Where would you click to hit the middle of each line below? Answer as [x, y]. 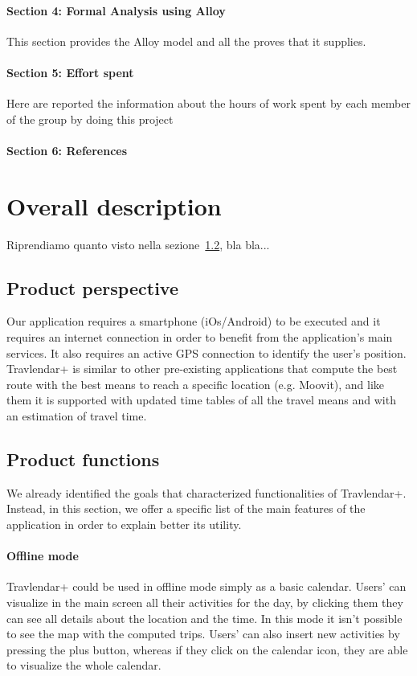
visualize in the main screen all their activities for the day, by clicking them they [205, 602]
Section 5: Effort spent [70, 72]
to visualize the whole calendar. [84, 665]
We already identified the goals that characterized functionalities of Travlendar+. [206, 492]
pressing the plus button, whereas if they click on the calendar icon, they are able [207, 649]
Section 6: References [67, 150]
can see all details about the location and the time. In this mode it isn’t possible [204, 618]
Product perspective [92, 287]
